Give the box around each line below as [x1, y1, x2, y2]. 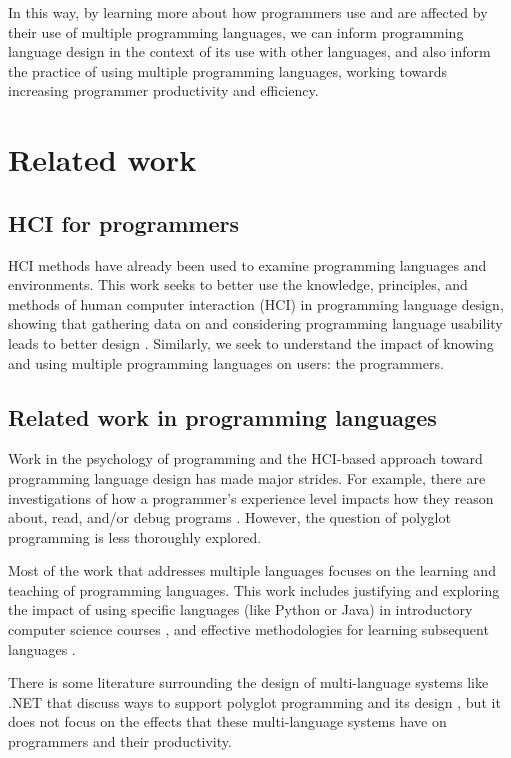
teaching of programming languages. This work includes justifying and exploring [8, 579, 500, 600]
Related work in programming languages [8, 401, 437, 432]
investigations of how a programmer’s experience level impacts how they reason [8, 487, 494, 508]
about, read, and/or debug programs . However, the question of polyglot [8, 507, 451, 528]
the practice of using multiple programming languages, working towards [8, 60, 448, 81]
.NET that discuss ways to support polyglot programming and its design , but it [8, 691, 501, 712]
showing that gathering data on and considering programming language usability [8, 313, 503, 334]
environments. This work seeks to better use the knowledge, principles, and [8, 274, 468, 295]
